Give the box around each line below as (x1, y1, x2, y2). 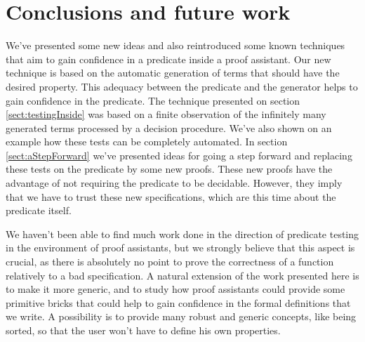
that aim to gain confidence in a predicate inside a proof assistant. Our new (6, 51, 331, 66)
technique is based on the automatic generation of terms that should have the (6, 65, 340, 80)
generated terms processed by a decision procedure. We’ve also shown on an (6, 120, 332, 135)
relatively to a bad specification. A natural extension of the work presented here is (6, 268, 359, 282)
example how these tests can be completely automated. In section (6, 134, 288, 149)
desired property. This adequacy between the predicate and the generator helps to (6, 79, 358, 93)
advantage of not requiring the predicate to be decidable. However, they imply (6, 176, 343, 190)
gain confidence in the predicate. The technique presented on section (6, 93, 300, 107)
